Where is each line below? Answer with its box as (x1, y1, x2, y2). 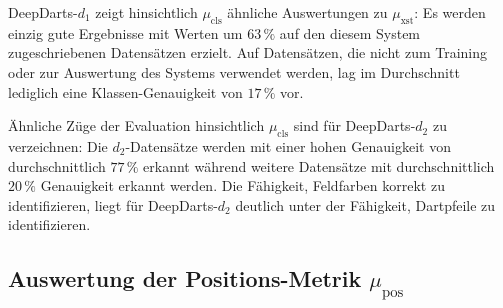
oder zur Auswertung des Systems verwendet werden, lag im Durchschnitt (8, 61, 460, 82)
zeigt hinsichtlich (95, 2, 198, 22)
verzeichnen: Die (8, 135, 108, 156)
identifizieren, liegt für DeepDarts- (8, 194, 218, 215)
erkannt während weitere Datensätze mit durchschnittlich (143, 155, 495, 176)
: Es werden (414, 2, 486, 22)
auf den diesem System (279, 22, 421, 43)
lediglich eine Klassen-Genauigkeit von (8, 81, 243, 102)
